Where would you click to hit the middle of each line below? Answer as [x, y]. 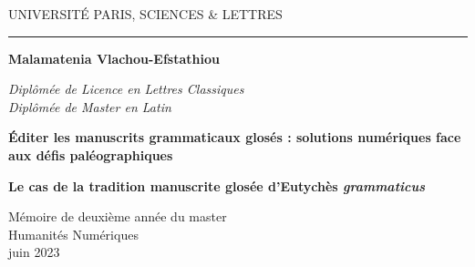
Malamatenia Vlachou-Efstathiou [114, 58]
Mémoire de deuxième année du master [118, 216]
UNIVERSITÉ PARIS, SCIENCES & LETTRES [145, 14]
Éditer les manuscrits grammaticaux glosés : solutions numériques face [235, 137]
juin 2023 [34, 252]
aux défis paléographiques [91, 154]
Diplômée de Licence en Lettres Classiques [126, 89]
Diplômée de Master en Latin [90, 106]
